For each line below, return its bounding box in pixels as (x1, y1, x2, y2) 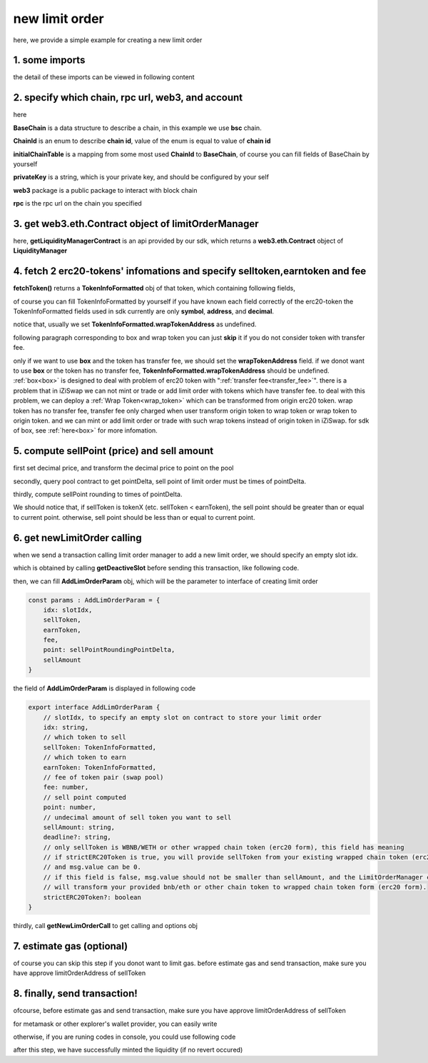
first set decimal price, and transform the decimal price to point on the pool (13, 464, 235, 473)
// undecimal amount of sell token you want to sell (43, 813, 232, 821)
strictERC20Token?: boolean (43, 893, 142, 901)
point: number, (43, 803, 96, 812)
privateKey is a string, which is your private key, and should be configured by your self (13, 173, 269, 181)
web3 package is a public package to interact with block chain (13, 186, 198, 194)
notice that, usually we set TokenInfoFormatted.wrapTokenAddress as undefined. (13, 320, 257, 328)
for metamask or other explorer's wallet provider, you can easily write (13, 1019, 218, 1028)
